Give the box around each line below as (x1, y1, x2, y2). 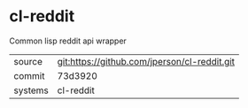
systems (13, 84, 49, 96)
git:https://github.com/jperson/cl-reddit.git (57, 55, 236, 67)
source (13, 55, 43, 67)
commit (13, 69, 45, 81)
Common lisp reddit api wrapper (9, 35, 127, 46)
